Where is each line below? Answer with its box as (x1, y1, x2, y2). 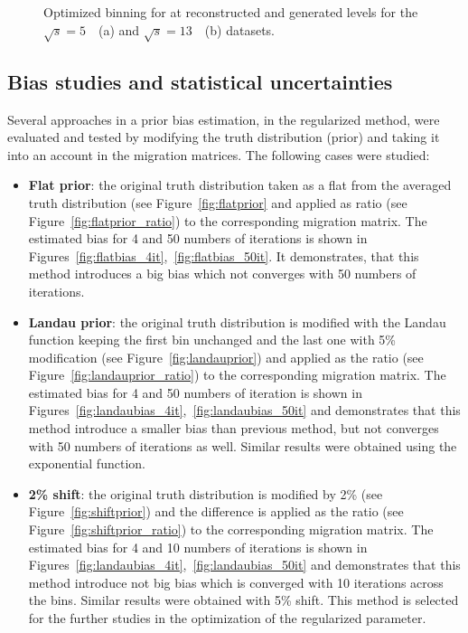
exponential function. (28, 454, 145, 473)
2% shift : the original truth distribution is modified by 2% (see (28, 484, 383, 503)
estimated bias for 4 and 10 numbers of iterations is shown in (28, 537, 368, 556)
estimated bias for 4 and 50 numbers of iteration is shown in (28, 383, 362, 402)
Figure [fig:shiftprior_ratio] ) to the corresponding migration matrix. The (28, 520, 434, 539)
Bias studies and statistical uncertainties (7, 67, 393, 95)
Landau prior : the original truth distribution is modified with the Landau (28, 312, 446, 331)
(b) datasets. (204, 20, 275, 39)
